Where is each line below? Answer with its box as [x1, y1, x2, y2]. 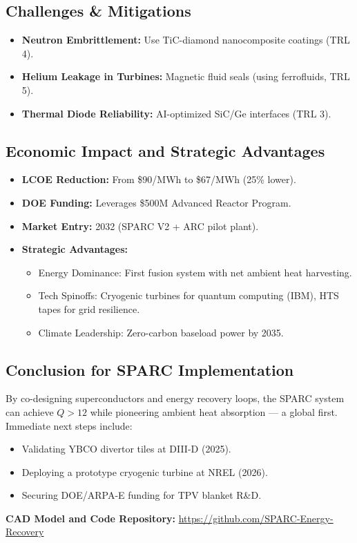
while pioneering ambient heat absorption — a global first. [90, 404, 338, 419]
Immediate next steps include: [6, 418, 133, 432]
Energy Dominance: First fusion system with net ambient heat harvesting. [38, 265, 352, 279]
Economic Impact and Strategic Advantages [6, 140, 325, 161]
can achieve [6, 404, 54, 419]
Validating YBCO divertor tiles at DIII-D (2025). [21, 441, 231, 456]
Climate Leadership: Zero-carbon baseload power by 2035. [38, 325, 284, 339]
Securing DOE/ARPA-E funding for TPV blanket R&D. [21, 488, 262, 502]
